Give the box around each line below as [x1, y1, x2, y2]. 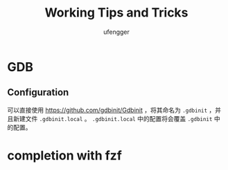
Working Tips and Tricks [44, 5, 188, 21]
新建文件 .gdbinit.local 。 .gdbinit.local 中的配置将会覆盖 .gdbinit [12, 114, 213, 122]
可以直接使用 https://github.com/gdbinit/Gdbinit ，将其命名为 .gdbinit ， [7, 106, 216, 114]
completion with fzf [7, 147, 123, 163]
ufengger [103, 28, 130, 36]
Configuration [7, 86, 69, 98]
